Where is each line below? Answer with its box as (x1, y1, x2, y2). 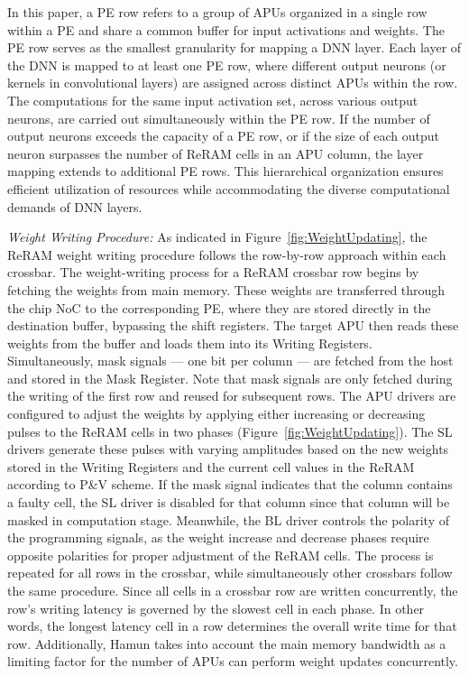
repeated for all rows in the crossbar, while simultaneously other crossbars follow (7, 563, 453, 582)
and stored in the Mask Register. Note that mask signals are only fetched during (7, 368, 453, 387)
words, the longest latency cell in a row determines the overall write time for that (7, 616, 457, 635)
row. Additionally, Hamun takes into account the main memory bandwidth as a (7, 634, 446, 653)
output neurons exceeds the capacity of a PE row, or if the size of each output (7, 126, 440, 145)
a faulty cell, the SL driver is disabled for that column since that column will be (7, 493, 450, 512)
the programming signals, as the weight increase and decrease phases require (7, 528, 429, 547)
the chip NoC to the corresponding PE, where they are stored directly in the (7, 298, 431, 317)
